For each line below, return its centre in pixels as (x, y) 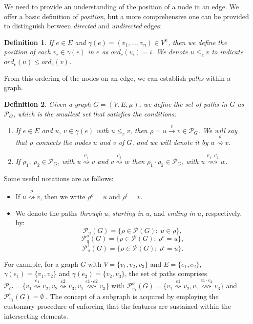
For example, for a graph (41, 264)
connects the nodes (63, 142)
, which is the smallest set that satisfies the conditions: (95, 113)
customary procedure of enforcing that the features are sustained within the (117, 306)
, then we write (63, 197)
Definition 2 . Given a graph (47, 104)
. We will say (218, 130)
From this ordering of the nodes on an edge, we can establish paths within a (117, 78)
